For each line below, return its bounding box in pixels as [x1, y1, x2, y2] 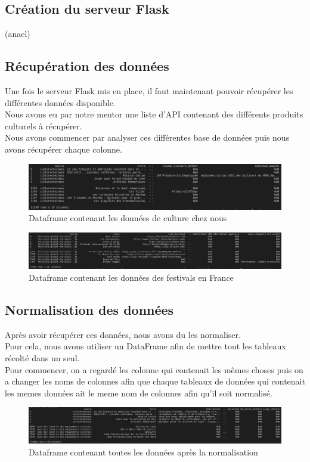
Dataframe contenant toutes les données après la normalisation [29, 445, 258, 458]
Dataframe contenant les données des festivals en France [29, 271, 234, 284]
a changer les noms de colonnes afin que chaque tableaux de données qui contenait [5, 375, 305, 387]
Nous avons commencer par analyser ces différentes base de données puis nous [5, 131, 290, 144]
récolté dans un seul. [5, 352, 80, 364]
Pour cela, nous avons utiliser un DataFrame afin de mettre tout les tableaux [5, 340, 286, 352]
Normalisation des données [5, 300, 174, 319]
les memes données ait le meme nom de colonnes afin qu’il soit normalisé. [5, 386, 272, 399]
